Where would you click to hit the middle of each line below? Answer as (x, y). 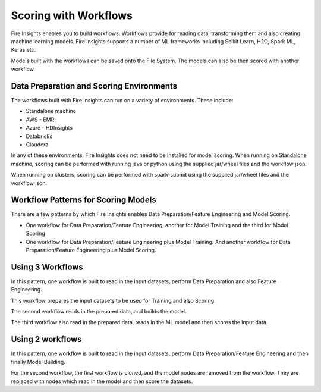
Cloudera (37, 144)
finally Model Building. (38, 362)
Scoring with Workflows (72, 15)
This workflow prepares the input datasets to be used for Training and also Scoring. (114, 300)
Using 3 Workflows (47, 267)
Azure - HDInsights (49, 128)
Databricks (39, 136)
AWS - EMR (40, 120)
